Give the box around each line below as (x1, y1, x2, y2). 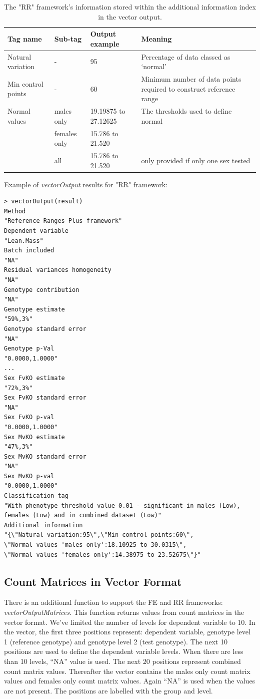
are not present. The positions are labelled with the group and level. (4, 685, 213, 695)
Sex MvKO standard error (4, 453, 86, 460)
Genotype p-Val (4, 345, 54, 353)
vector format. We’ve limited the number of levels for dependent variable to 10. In (4, 616, 255, 627)
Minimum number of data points (141, 74, 241, 84)
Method (4, 207, 25, 215)
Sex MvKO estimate (4, 433, 65, 441)
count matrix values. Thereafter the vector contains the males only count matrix (4, 665, 250, 676)
